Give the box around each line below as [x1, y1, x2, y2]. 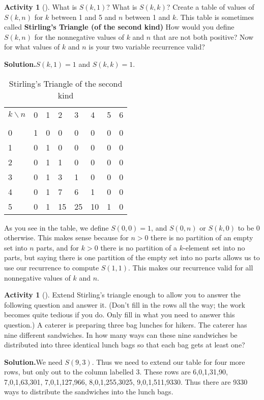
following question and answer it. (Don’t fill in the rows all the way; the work [4, 299, 245, 310]
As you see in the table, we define [4, 222, 109, 233]
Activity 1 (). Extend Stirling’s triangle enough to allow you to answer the [4, 289, 241, 300]
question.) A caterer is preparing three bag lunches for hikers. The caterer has [4, 319, 247, 330]
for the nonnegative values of [34, 31, 124, 42]
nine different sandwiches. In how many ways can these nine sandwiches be [4, 329, 238, 340]
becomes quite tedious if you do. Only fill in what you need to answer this [4, 309, 235, 320]
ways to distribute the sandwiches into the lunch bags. [4, 386, 173, 397]
